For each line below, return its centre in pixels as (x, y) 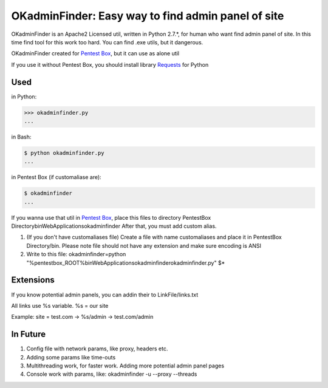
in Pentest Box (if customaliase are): (56, 177)
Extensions (33, 280)
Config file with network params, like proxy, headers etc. (97, 349)
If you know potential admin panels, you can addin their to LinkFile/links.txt (105, 294)
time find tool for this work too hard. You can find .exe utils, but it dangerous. (107, 42)
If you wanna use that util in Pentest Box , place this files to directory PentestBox (111, 217)
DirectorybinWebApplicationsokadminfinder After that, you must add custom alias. (114, 226)
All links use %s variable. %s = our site (60, 305)
